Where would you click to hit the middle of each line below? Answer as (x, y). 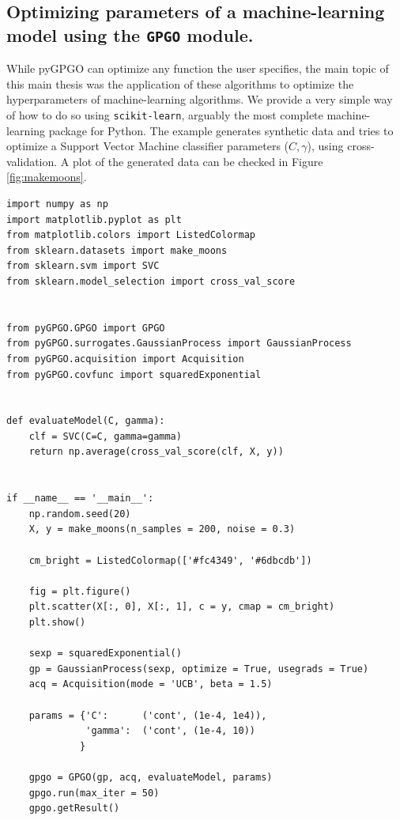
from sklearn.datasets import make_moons (117, 250)
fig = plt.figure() (80, 591)
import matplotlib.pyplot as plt (94, 219)
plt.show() (57, 623)
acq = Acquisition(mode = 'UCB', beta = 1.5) (151, 684)
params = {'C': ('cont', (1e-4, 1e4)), (148, 715)
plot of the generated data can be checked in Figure (198, 161)
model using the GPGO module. (130, 34)
